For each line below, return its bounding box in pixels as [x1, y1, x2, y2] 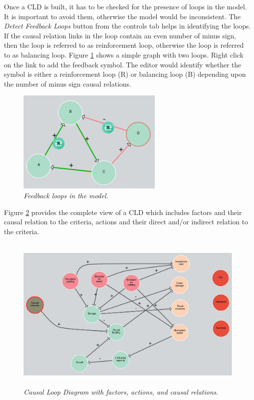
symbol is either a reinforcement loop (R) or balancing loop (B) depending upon [4, 69, 246, 79]
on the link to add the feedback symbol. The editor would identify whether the [4, 59, 241, 69]
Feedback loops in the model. [24, 190, 109, 200]
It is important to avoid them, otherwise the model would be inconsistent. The [4, 11, 241, 21]
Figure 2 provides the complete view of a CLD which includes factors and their [4, 207, 242, 217]
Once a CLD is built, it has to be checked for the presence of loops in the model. [4, 1, 247, 11]
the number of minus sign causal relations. [4, 78, 131, 89]
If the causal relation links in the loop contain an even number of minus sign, [4, 30, 236, 40]
